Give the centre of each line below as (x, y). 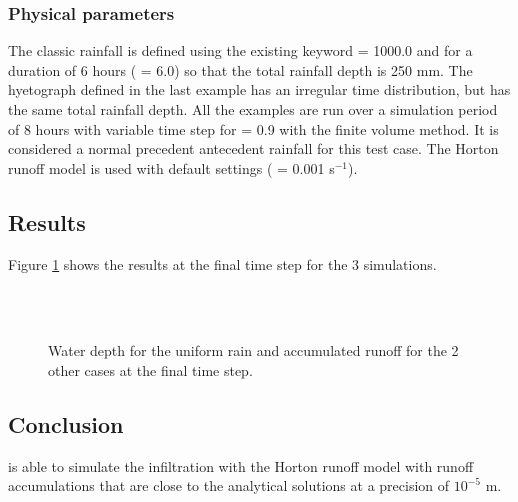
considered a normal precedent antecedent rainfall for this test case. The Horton (253, 148)
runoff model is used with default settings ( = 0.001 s (171, 167)
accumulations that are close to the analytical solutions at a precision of (229, 485)
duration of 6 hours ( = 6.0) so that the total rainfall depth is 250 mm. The (240, 69)
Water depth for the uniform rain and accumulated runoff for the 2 (253, 350)
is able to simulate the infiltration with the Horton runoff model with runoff (241, 465)
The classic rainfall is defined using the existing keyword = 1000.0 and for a (240, 50)
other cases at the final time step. (150, 369)
